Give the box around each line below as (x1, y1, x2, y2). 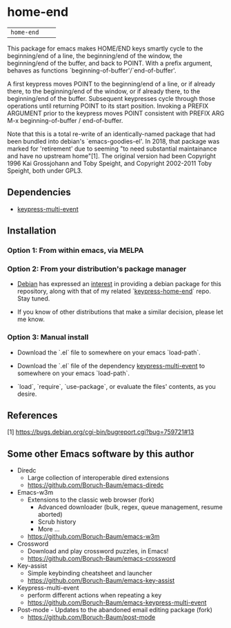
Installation (7, 225, 57, 237)
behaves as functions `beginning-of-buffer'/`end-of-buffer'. (7, 66, 177, 75)
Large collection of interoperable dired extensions (27, 474, 170, 482)
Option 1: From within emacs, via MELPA (7, 246, 144, 256)
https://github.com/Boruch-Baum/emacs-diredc (27, 481, 164, 489)
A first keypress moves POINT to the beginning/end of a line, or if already (7, 79, 216, 88)
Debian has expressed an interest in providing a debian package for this (17, 280, 222, 288)
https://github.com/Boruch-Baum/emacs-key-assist (27, 576, 175, 584)
